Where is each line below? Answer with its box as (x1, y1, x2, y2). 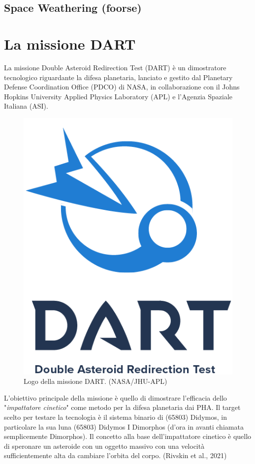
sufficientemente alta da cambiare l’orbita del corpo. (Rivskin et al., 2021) (4, 450, 227, 461)
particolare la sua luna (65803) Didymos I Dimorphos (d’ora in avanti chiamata (4, 421, 244, 432)
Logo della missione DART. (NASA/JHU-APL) (24, 376, 167, 386)
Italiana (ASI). (4, 101, 48, 111)
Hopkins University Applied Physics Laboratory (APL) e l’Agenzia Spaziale (4, 91, 233, 101)
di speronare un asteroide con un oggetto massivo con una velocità (4, 440, 205, 451)
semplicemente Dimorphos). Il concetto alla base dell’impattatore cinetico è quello (4, 431, 252, 441)
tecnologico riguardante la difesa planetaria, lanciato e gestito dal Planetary (4, 72, 233, 82)
